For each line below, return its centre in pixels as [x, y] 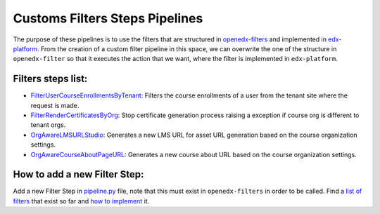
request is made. [55, 105]
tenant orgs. [48, 125]
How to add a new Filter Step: [78, 174]
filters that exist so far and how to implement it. [81, 201]
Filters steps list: [50, 79]
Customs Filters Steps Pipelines [108, 18]
